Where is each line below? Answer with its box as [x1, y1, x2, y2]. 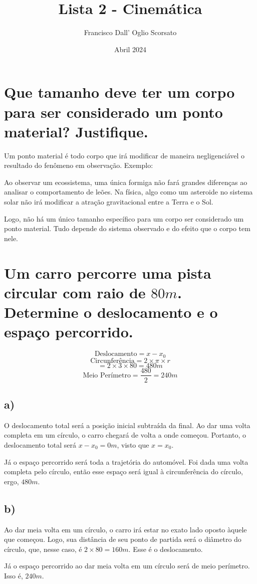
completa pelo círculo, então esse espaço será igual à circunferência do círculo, [4, 466, 243, 477]
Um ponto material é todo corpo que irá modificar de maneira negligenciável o [4, 150, 245, 160]
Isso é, [4, 570, 23, 580]
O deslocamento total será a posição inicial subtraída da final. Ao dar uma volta [4, 420, 250, 430]
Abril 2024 [114, 44, 147, 54]
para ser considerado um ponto [4, 101, 223, 122]
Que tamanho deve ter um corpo [4, 82, 235, 102]
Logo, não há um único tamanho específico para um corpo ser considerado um [4, 213, 244, 224]
